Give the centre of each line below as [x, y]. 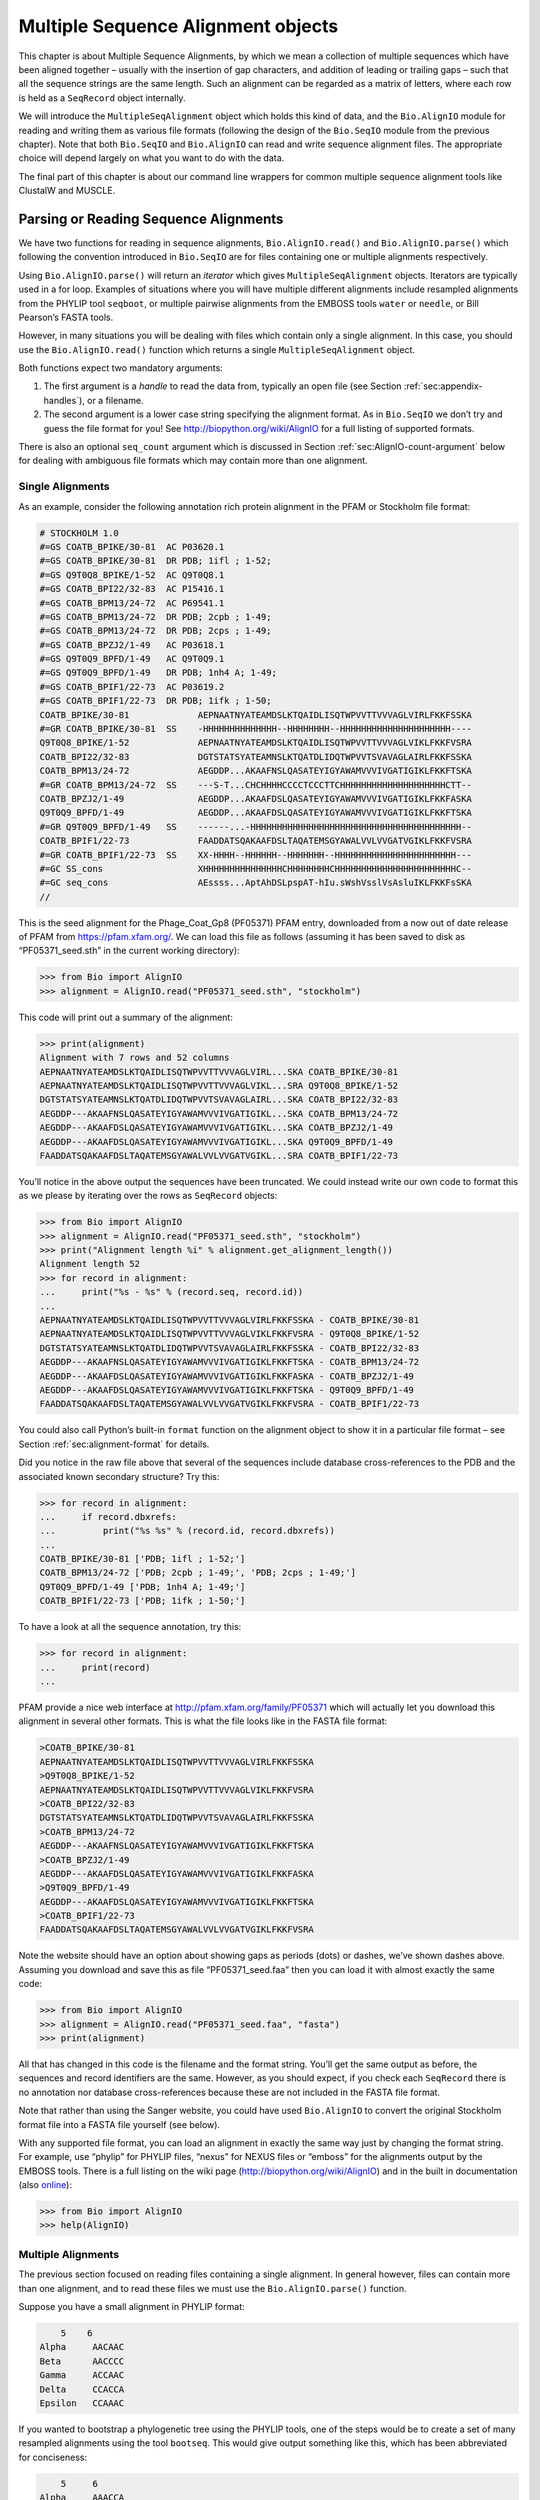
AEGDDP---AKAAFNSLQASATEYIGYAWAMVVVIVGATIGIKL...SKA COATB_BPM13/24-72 [219, 1113]
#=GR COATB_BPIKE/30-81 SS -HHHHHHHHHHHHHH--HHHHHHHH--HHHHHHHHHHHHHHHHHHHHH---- [255, 729]
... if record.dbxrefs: [108, 1516]
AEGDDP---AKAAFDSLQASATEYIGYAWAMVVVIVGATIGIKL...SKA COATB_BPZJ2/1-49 [216, 1128]
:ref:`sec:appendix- [443, 386]
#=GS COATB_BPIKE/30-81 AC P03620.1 [132, 546]
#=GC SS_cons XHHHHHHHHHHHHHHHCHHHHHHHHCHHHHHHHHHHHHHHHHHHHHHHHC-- [255, 868]
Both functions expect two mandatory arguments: [121, 368]
